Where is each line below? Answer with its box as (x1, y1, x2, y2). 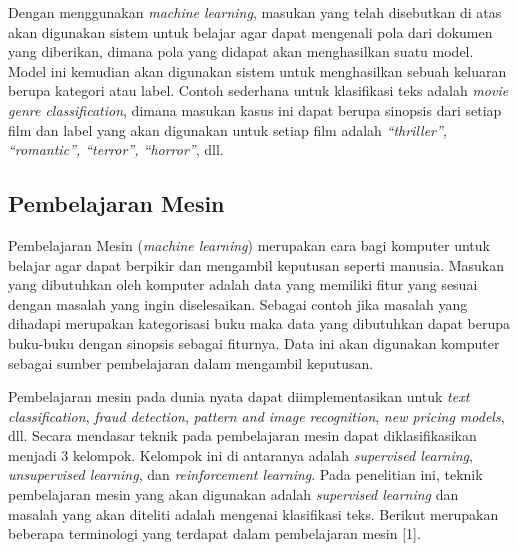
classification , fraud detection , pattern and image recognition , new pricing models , (8, 405, 505, 426)
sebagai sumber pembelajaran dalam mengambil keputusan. (8, 352, 374, 373)
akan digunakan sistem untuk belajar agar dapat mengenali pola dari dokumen (8, 21, 493, 42)
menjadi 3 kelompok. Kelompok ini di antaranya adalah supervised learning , (8, 444, 473, 465)
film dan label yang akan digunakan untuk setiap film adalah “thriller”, (8, 119, 448, 140)
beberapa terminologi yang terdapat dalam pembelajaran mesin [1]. (8, 523, 421, 544)
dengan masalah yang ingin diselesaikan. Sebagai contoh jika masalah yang (8, 293, 468, 314)
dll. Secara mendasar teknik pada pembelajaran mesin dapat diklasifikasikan (8, 425, 477, 446)
